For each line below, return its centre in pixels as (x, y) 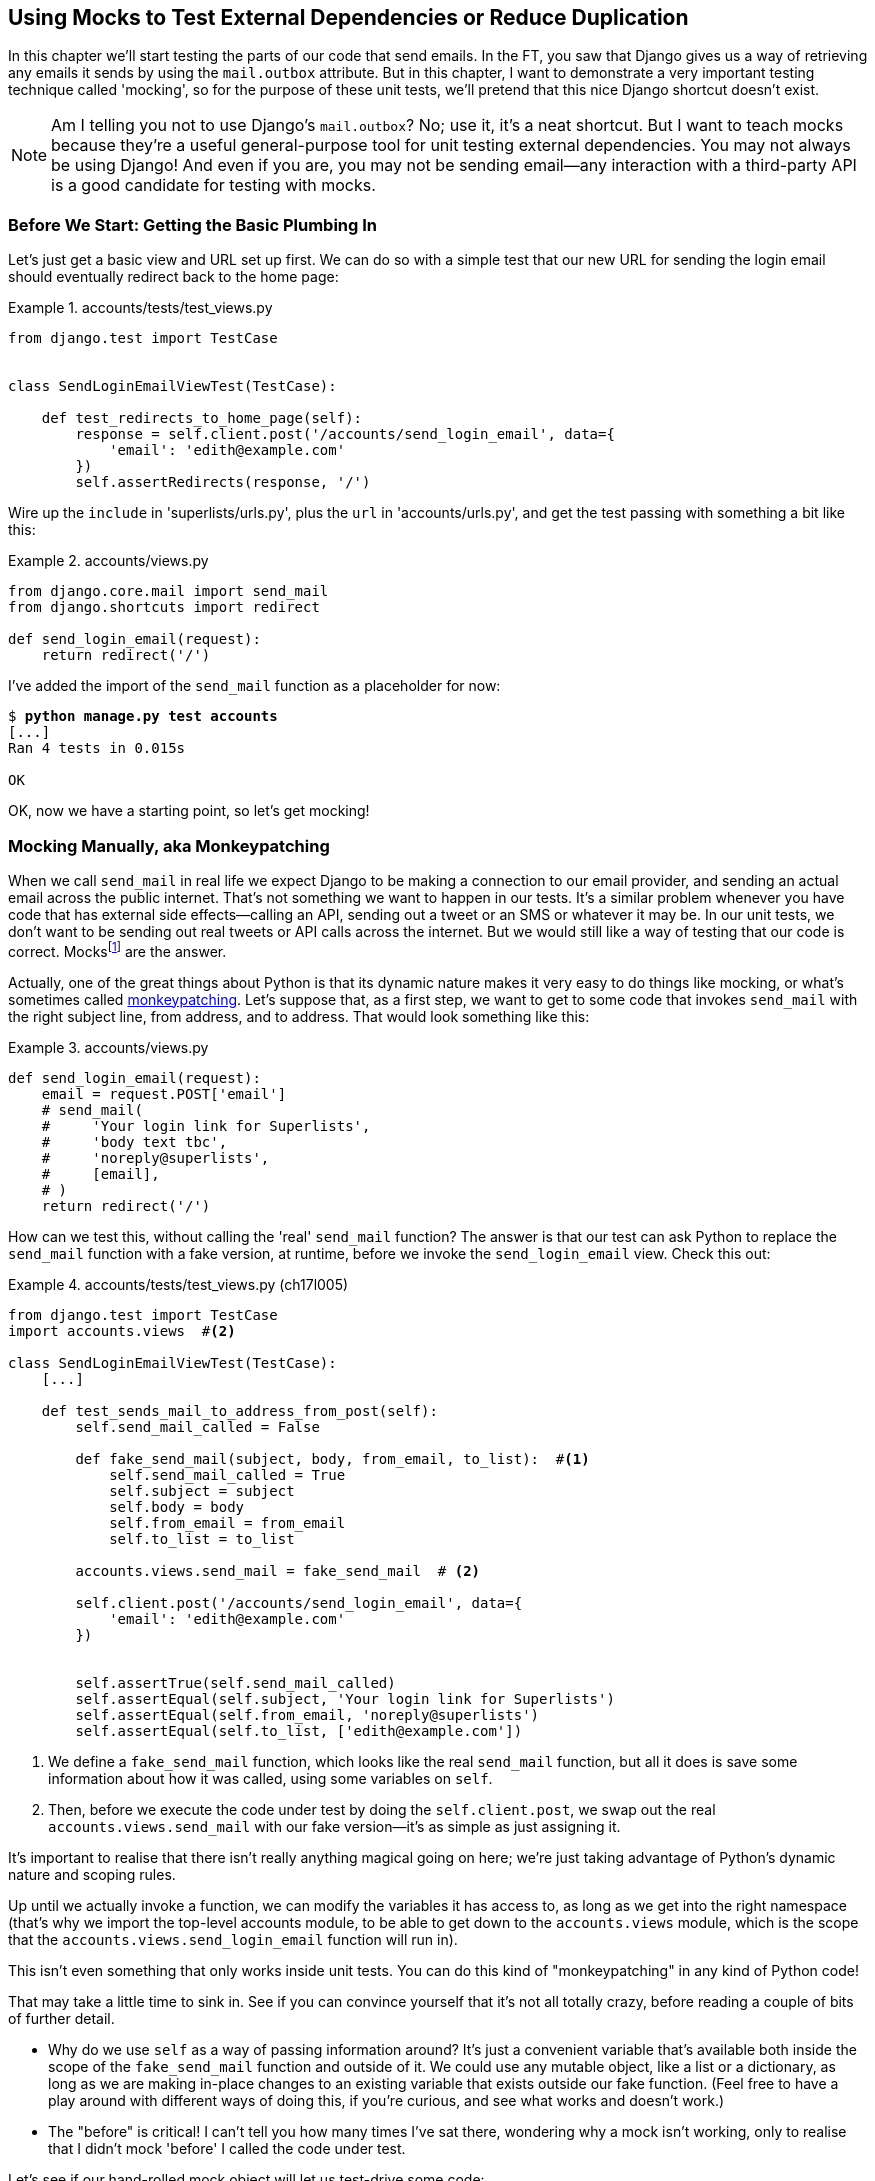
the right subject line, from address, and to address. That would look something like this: (299, 1016)
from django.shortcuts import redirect (164, 607)
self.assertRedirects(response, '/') (223, 482)
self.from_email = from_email (227, 1522)
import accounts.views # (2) (122, 1330)
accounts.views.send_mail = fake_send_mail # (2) (278, 1570)
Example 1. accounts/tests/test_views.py (140, 308)
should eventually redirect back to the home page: (173, 277)
